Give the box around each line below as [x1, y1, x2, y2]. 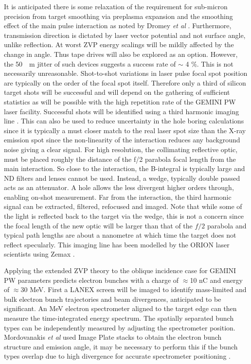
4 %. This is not [185, 58, 233, 69]
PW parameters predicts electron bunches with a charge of [4, 275, 179, 285]
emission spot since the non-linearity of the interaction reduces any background [4, 135, 240, 145]
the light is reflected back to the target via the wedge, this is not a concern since [4, 211, 244, 221]
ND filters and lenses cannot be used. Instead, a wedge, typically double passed [4, 173, 240, 183]
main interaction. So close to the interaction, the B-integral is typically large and [4, 163, 245, 173]
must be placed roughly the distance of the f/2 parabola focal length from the [4, 154, 236, 164]
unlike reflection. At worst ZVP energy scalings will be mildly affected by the [4, 39, 234, 50]
